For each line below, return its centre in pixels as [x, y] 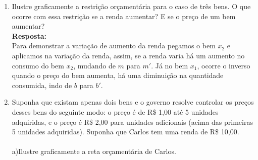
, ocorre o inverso [224, 65]
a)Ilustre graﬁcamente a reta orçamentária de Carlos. [94, 151]
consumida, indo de [42, 85]
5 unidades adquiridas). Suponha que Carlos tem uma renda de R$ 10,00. [125, 132]
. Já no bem [170, 65]
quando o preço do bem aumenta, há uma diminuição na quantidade [118, 75]
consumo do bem [38, 65]
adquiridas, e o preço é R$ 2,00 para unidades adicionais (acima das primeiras [132, 122]
